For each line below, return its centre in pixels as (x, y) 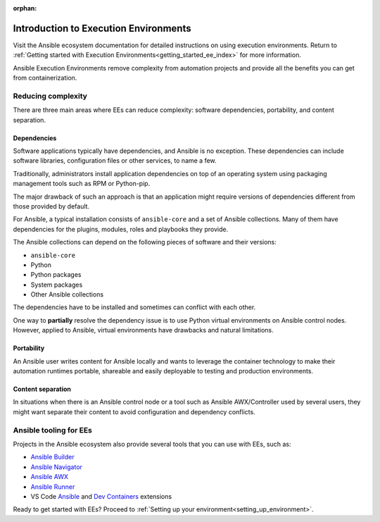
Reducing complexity (50, 96)
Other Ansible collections (67, 294)
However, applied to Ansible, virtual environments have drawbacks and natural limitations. (143, 330)
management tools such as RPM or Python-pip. (82, 184)
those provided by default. (51, 206)
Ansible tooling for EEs (53, 430)
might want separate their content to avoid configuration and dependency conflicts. (134, 411)
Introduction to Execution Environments (102, 28)
